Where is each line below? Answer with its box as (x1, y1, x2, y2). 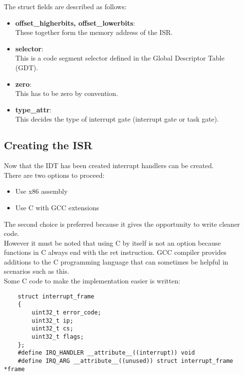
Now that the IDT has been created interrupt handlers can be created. (4, 160, 214, 171)
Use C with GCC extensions (15, 202, 99, 212)
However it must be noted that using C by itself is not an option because (4, 237, 221, 248)
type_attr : (15, 104, 51, 114)
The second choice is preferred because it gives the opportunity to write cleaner (4, 219, 240, 229)
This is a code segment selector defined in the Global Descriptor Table (15, 53, 225, 63)
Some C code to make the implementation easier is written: (4, 276, 180, 286)
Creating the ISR (4, 138, 93, 153)
